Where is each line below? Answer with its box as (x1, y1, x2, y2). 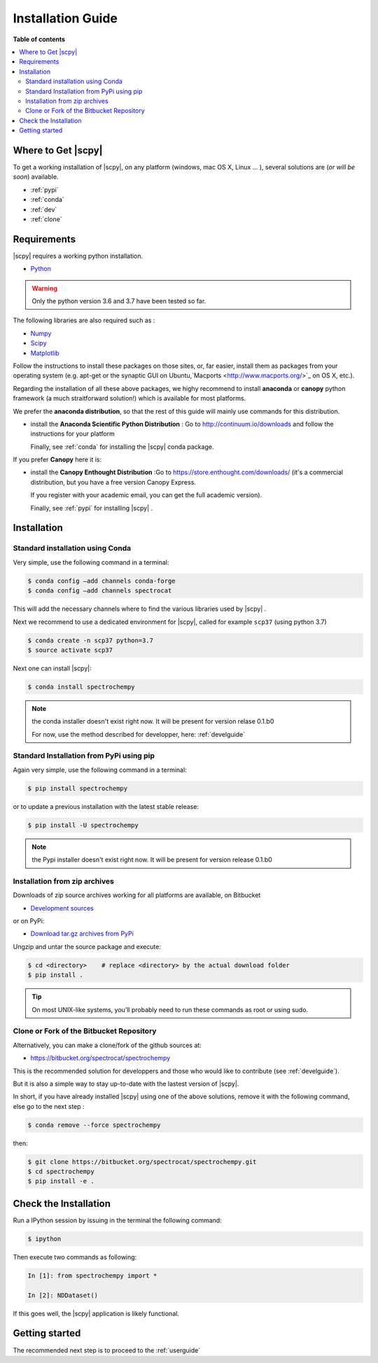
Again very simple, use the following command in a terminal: (13, 766, 187, 774)
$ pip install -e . (27, 1177, 94, 1185)
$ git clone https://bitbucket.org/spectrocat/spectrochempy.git (27, 1158, 257, 1165)
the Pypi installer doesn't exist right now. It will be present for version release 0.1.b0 (31, 855, 272, 864)
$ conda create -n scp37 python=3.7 (27, 636, 154, 644)
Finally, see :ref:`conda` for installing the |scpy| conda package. (30, 442, 214, 451)
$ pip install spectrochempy (27, 784, 128, 792)
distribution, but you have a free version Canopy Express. (30, 478, 196, 486)
